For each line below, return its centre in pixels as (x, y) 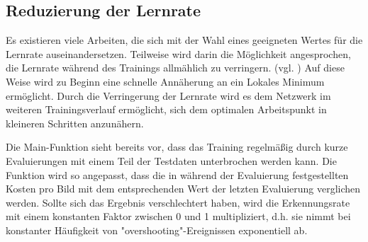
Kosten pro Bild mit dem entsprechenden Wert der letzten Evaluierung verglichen (183, 189)
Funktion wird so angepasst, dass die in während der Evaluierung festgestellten (177, 174)
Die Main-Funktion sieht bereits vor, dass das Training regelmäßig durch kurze (177, 147)
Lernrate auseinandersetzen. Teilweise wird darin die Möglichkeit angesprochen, (178, 53)
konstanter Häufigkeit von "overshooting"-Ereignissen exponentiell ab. (157, 230)
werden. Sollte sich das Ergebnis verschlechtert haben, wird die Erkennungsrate (178, 202)
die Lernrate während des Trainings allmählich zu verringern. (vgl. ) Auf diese (175, 68)
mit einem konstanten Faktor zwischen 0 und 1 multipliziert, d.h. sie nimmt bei (178, 216)
